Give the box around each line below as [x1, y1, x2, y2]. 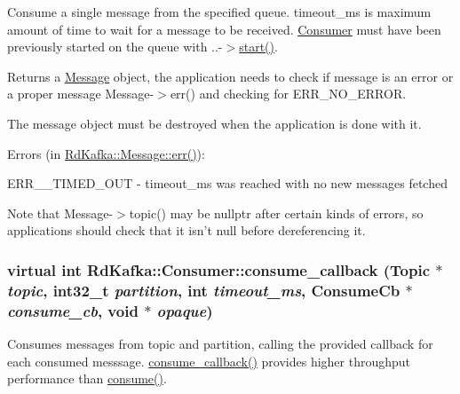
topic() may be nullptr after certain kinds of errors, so [129, 203, 424, 222]
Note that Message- [7, 203, 114, 222]
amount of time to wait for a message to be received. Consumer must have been [7, 20, 441, 38]
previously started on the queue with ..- [7, 37, 223, 56]
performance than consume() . [7, 369, 167, 388]
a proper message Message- [7, 84, 155, 103]
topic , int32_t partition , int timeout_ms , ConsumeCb [7, 279, 401, 301]
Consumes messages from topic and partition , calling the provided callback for [7, 335, 433, 352]
